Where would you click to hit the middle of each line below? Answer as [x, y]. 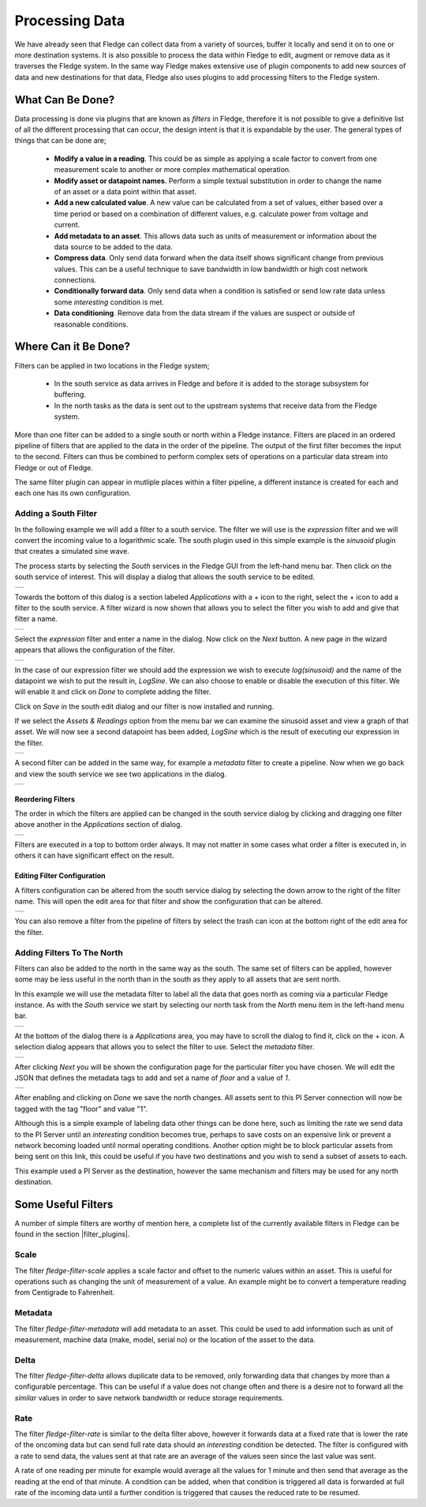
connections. [75, 280]
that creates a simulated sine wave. [72, 552]
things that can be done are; [60, 140]
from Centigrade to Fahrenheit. [65, 1292]
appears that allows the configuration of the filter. [95, 650]
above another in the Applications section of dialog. [99, 825]
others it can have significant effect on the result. [95, 855]
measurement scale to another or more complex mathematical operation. [172, 170]
